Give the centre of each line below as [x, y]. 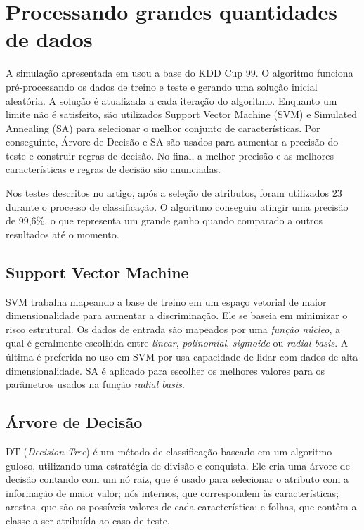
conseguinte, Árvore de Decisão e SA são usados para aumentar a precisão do [172, 142]
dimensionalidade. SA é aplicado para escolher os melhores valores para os [165, 370]
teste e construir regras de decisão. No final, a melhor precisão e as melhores [170, 155]
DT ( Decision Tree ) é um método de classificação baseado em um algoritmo [169, 451]
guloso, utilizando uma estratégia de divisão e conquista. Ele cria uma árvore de [178, 465]
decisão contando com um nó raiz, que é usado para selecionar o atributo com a [177, 479]
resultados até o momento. [63, 234]
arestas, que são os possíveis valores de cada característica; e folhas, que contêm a [181, 506]
